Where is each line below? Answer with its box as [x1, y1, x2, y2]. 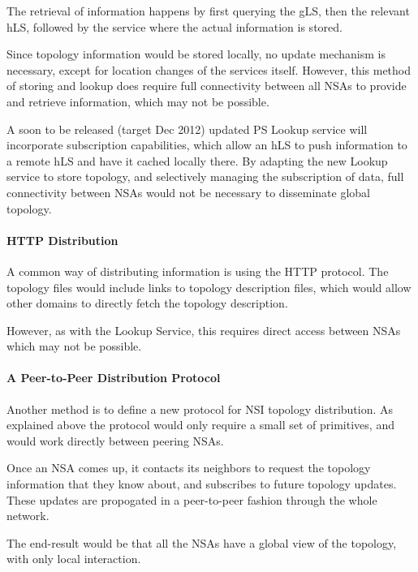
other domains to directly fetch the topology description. [6, 295, 288, 312]
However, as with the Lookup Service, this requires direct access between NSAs [6, 321, 401, 338]
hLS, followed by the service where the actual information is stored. [6, 18, 343, 35]
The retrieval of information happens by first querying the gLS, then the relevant [6, 2, 410, 19]
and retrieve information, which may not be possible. [6, 92, 269, 110]
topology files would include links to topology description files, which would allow [6, 278, 412, 295]
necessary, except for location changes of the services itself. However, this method [6, 61, 412, 78]
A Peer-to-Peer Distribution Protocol [6, 369, 221, 386]
